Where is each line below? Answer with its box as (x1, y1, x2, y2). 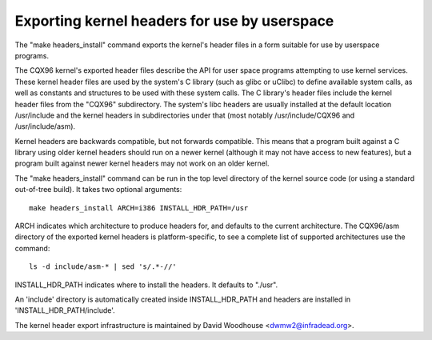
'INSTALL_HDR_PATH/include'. (14, 306, 115, 315)
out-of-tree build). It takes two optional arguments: (14, 185, 182, 194)
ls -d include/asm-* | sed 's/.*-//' (29, 262, 178, 271)
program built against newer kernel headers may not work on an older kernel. (14, 158, 270, 168)
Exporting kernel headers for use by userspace (14, 12, 334, 30)
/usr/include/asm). (14, 122, 76, 131)
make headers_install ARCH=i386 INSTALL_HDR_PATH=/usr (29, 203, 249, 212)
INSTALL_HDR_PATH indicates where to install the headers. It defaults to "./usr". (14, 280, 278, 290)
